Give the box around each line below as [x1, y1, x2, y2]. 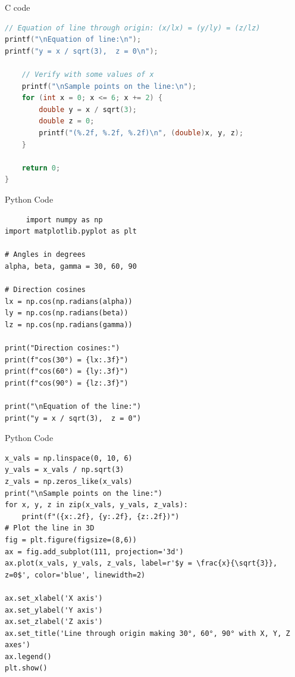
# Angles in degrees [5, 250, 86, 259]
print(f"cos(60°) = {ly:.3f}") [5, 367, 128, 376]
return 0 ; [21, 163, 61, 172]
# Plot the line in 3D [5, 524, 95, 533]
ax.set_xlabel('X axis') [5, 594, 103, 603]
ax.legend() [5, 652, 52, 661]
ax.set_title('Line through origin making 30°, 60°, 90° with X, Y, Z [5, 629, 290, 638]
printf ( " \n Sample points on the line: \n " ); [21, 82, 197, 91]
